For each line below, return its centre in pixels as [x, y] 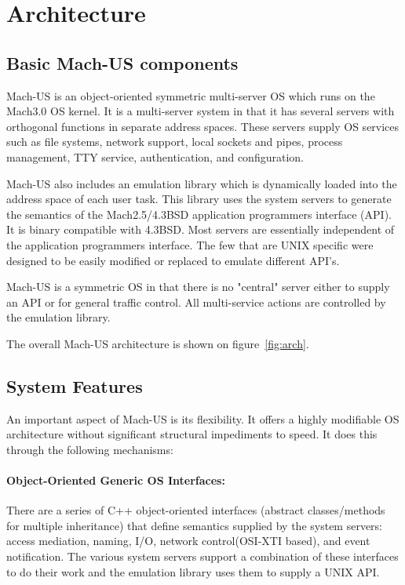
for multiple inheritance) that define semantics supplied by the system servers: [195, 525]
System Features [75, 385]
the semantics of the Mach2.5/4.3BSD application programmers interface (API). [199, 214]
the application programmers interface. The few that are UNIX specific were [190, 244]
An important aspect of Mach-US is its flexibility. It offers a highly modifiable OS [203, 418]
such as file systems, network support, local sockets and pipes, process [175, 142]
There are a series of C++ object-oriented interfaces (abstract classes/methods [196, 510]
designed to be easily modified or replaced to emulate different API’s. [173, 260]
